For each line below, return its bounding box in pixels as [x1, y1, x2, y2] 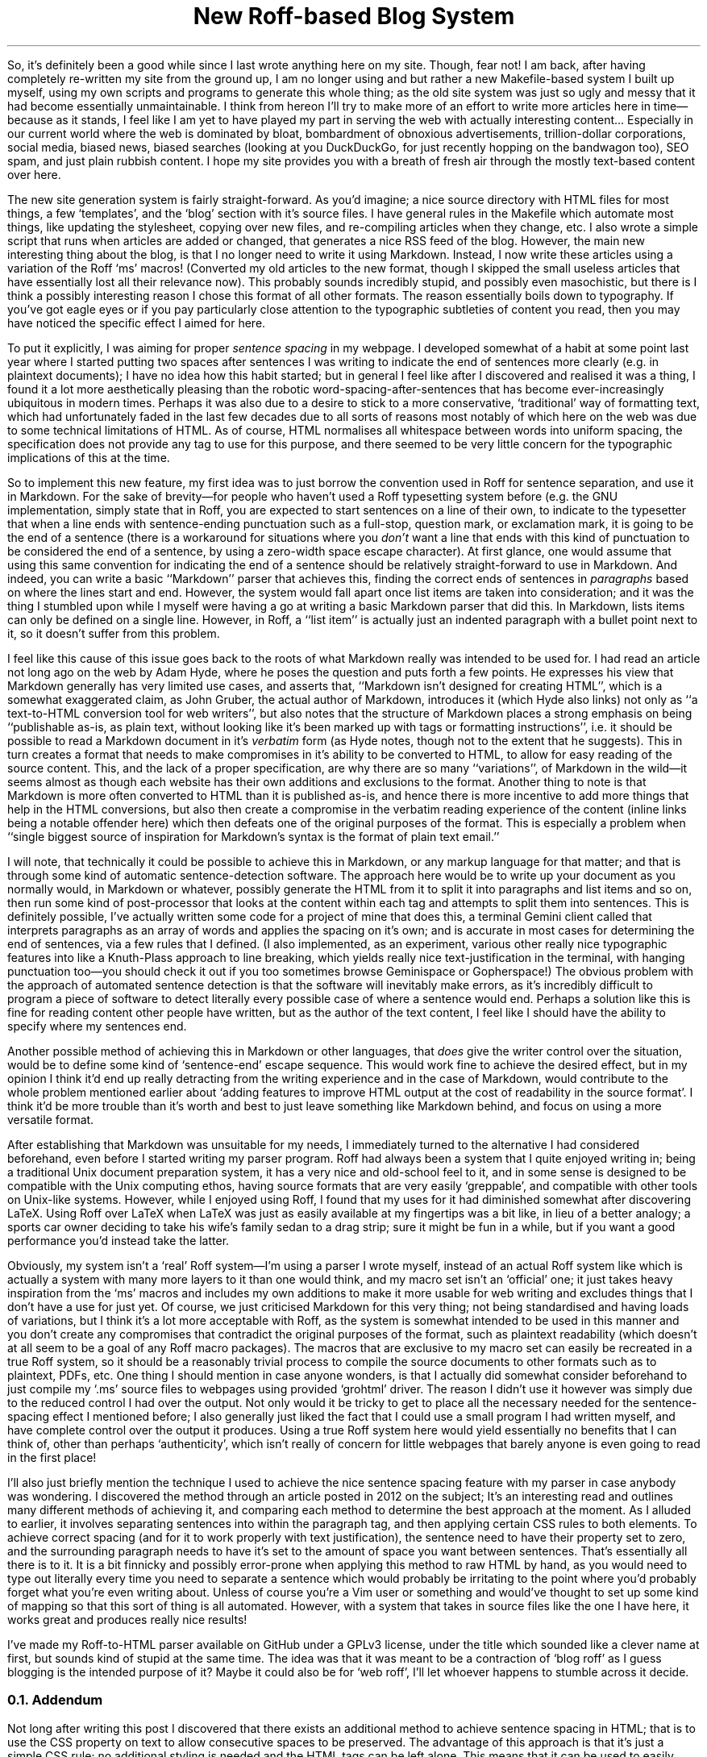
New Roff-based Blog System [193, 2, 515, 30]
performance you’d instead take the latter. [7, 1233, 230, 1247]
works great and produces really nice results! [7, 1612, 247, 1626]
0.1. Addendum [7, 1692, 103, 1709]
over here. [7, 167, 61, 181]
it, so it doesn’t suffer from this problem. [7, 626, 220, 640]
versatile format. [7, 1112, 94, 1126]
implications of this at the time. [7, 450, 170, 464]
